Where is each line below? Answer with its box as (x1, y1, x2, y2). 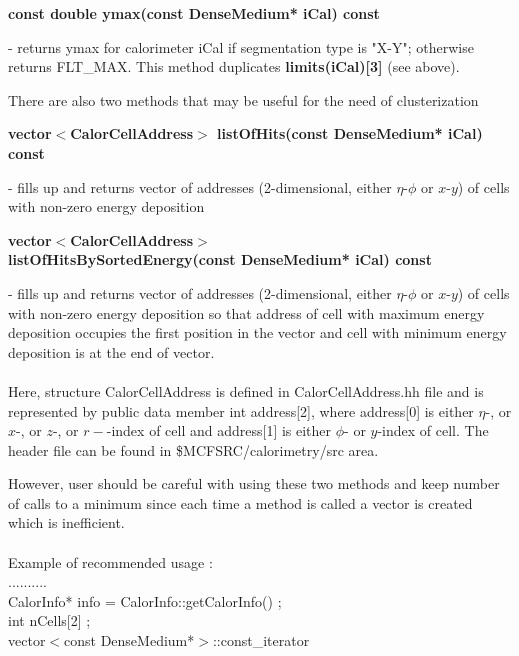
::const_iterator (212, 630, 310, 651)
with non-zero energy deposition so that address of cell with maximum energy (8, 302, 485, 323)
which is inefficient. (8, 512, 125, 533)
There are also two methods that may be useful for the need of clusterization (8, 89, 479, 110)
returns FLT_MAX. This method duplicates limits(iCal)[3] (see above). (8, 56, 460, 77)
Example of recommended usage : (8, 551, 213, 572)
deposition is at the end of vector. (8, 341, 215, 362)
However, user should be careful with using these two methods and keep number (8, 473, 500, 494)
